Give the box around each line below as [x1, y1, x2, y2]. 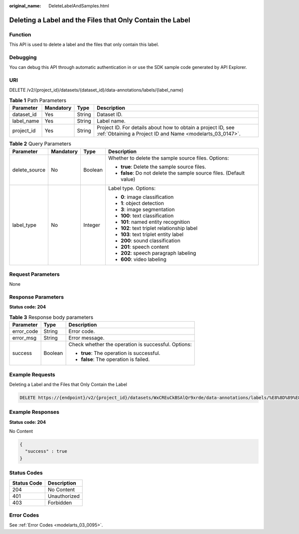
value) [120, 176, 136, 182]
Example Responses [9, 409, 60, 416]
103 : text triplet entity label [120, 231, 184, 238]
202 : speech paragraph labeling [120, 249, 196, 256]
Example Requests [9, 371, 55, 378]
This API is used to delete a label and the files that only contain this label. [9, 41, 159, 47]
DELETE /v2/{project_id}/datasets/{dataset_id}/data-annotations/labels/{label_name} [9, 87, 184, 93]
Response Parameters [9, 294, 64, 301]
